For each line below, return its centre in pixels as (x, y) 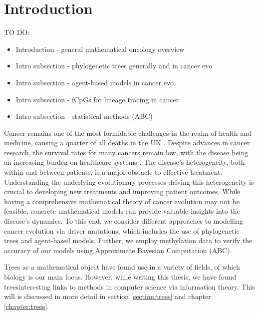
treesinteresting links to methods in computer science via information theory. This (129, 286)
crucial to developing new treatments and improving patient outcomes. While (122, 191)
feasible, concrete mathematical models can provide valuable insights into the (122, 211)
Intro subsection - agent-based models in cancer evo (95, 82)
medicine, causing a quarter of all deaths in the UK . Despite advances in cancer (127, 143)
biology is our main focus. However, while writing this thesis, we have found (120, 277)
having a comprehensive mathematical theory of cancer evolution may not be (122, 201)
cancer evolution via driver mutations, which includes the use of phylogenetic (122, 230)
